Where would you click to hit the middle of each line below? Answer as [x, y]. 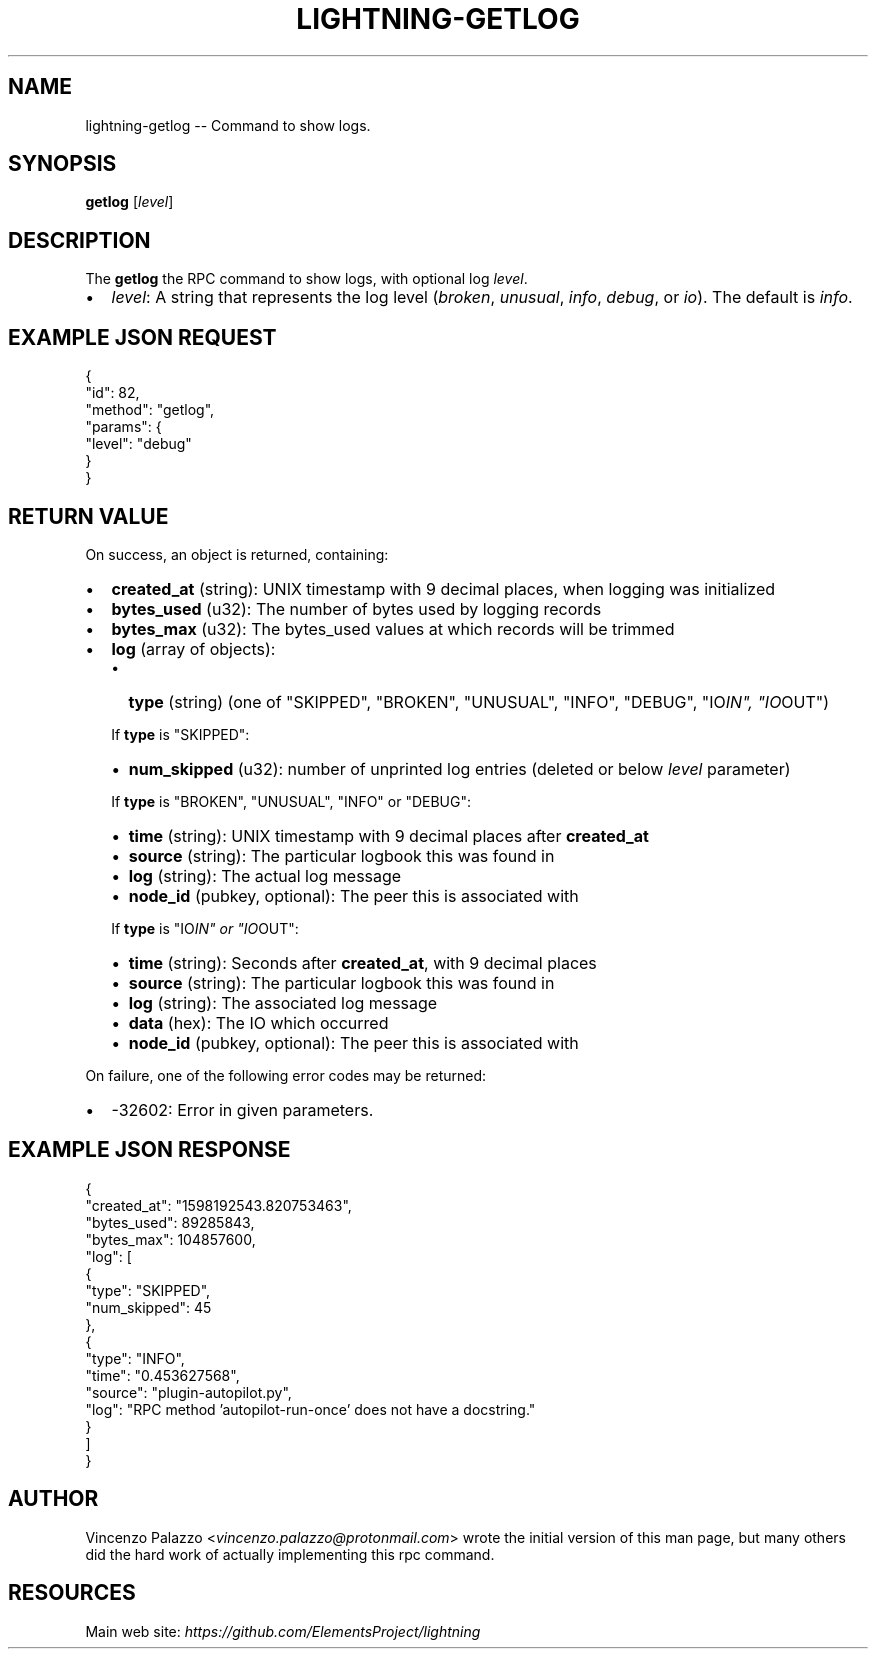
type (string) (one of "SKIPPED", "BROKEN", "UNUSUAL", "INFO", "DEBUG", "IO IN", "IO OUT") [479, 701]
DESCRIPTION [79, 240]
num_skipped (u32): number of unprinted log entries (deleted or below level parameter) [459, 768]
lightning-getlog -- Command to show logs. [228, 125]
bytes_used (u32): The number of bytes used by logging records [356, 608]
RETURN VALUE [88, 516]
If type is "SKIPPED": [180, 734]
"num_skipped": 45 [148, 1307]
